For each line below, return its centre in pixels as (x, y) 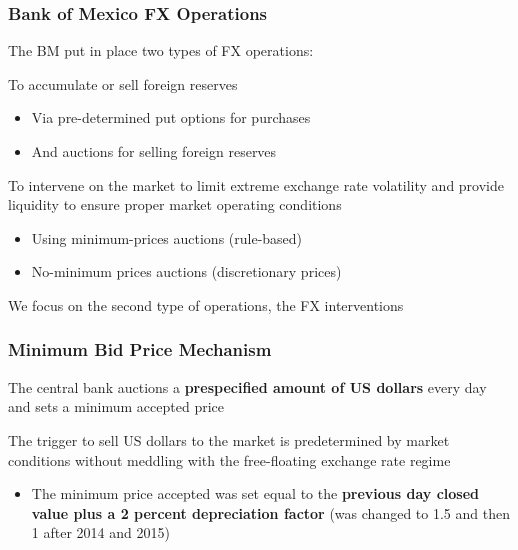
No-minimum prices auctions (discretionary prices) (186, 271)
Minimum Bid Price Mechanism (140, 349)
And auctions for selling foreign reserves (154, 151)
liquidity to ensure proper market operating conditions (175, 204)
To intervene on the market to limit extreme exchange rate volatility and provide (256, 184)
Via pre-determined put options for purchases (171, 117)
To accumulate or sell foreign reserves (123, 83)
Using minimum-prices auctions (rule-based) (167, 237)
